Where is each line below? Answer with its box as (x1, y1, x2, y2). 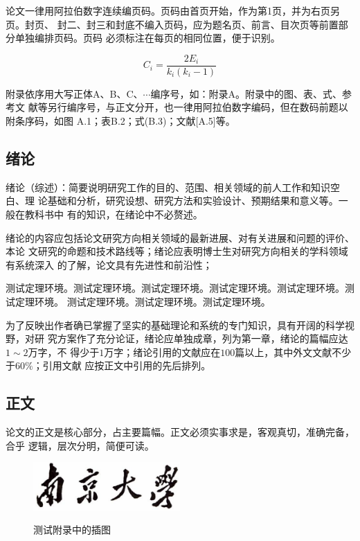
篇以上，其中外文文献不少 (235, 344, 352, 359)
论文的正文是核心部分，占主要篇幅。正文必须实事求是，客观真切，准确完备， (6, 425, 354, 439)
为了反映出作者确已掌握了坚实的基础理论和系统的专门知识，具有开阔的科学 (6, 317, 345, 332)
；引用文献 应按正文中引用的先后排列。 (33, 358, 211, 373)
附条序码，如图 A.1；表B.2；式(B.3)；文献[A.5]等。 (6, 114, 235, 128)
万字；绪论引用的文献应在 (104, 344, 221, 359)
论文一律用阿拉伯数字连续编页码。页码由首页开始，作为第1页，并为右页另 (6, 3, 340, 17)
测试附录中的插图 (33, 522, 111, 537)
